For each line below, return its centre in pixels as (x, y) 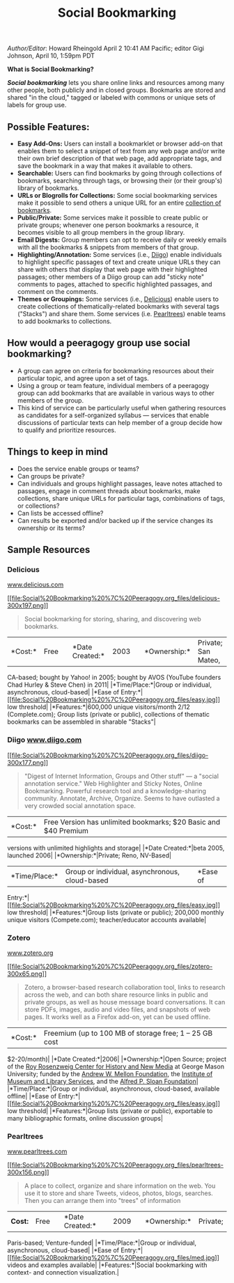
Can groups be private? (51, 476)
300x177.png (25, 762)
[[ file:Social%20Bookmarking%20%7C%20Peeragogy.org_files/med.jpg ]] (113, 1258)
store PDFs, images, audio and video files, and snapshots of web (117, 1009)
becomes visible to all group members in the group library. (101, 232)
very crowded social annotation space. (80, 805)
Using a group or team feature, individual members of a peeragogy (113, 385)
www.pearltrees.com (37, 1151)
